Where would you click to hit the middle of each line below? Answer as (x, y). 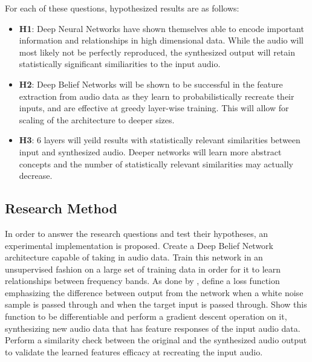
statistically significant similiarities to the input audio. (120, 64)
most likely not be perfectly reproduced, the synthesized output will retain (157, 52)
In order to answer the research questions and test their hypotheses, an (137, 233)
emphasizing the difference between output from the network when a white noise (154, 292)
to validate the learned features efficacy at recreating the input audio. (134, 351)
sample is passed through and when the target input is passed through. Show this (156, 304)
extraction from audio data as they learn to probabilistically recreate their (157, 96)
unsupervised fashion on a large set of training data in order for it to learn (143, 269)
